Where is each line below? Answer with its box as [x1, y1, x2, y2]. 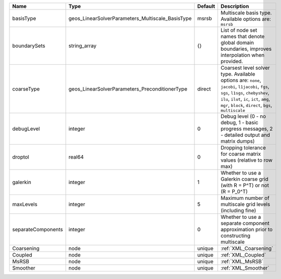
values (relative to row [220, 157, 273, 164]
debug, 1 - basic [220, 119, 259, 126]
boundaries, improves [220, 45, 272, 52]
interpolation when [220, 52, 265, 58]
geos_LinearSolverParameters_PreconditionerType [68, 85, 187, 92]
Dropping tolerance [220, 144, 266, 151]
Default [197, 3, 215, 9]
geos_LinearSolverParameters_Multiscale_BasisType [68, 15, 192, 22]
